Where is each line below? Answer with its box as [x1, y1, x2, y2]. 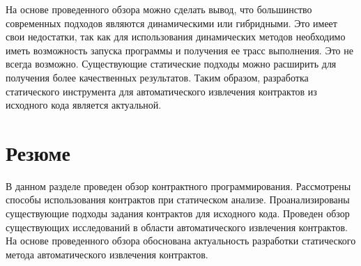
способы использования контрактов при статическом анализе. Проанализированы [6, 192, 350, 207]
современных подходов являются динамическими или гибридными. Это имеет [6, 15, 337, 30]
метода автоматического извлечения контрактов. [6, 247, 208, 261]
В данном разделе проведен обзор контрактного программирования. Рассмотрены [6, 178, 351, 193]
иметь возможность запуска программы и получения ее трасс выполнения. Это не [6, 42, 353, 57]
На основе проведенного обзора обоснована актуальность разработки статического [6, 233, 356, 248]
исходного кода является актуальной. [6, 97, 162, 112]
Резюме [6, 138, 70, 166]
